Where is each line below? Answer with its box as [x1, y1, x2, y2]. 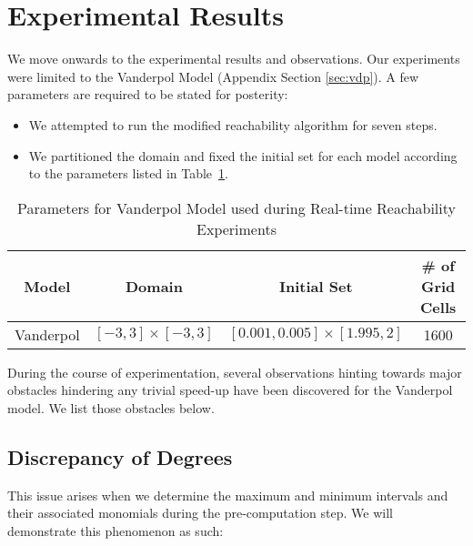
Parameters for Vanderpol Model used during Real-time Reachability [17, 197, 456, 218]
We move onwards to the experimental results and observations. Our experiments [7, 49, 460, 68]
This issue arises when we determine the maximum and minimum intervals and [7, 485, 448, 504]
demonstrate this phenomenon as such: [7, 521, 224, 540]
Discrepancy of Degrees [7, 442, 233, 470]
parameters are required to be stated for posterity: [7, 85, 288, 104]
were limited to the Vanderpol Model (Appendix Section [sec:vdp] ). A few [7, 66, 419, 86]
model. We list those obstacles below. [7, 398, 215, 417]
